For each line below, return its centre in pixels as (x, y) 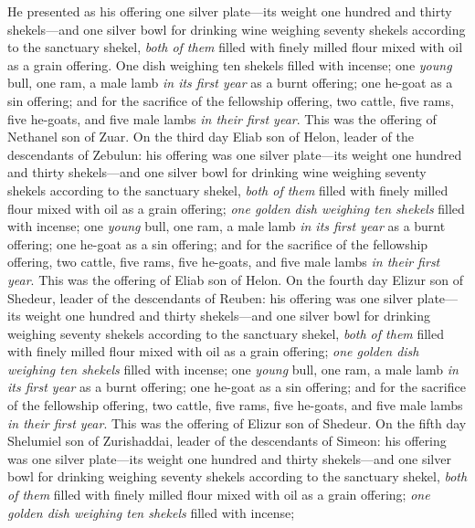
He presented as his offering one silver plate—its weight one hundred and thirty (230, 11)
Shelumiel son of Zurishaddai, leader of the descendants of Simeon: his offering (227, 441)
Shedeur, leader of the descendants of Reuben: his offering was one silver (211, 297)
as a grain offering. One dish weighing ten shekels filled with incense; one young (230, 64)
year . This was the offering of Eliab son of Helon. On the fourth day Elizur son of (235, 279)
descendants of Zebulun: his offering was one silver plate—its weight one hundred (235, 154)
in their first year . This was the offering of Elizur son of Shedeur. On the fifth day (237, 422)
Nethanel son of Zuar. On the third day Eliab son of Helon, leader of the (211, 137)
